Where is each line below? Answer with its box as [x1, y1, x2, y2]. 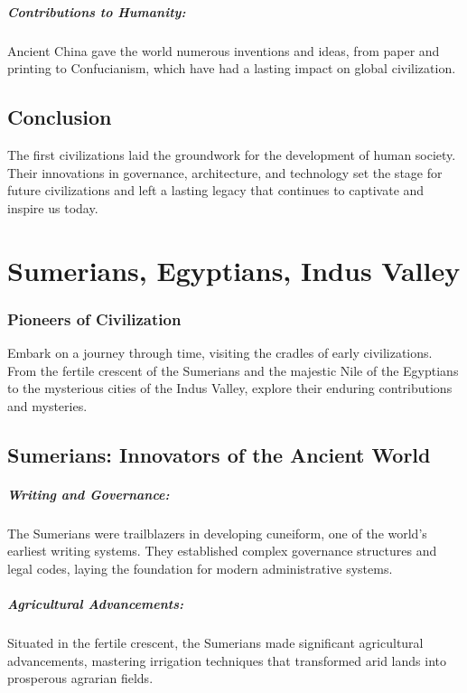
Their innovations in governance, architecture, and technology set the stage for [7, 163, 443, 182]
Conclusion [7, 103, 112, 131]
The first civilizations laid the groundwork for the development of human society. [7, 145, 456, 164]
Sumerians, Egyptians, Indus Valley [7, 251, 461, 288]
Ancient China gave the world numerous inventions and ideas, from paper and [7, 41, 440, 60]
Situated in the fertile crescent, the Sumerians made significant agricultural [7, 632, 424, 651]
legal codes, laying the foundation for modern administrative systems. [7, 558, 393, 577]
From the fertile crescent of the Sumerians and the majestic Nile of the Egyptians [7, 361, 459, 379]
